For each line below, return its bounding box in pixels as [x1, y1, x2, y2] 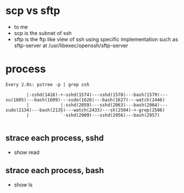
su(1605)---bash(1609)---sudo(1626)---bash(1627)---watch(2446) [5, 97, 165, 103]
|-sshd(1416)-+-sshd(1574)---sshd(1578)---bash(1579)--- [26, 92, 168, 97]
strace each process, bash [5, 166, 105, 176]
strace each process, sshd [5, 133, 104, 143]
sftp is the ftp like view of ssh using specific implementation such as [13, 36, 179, 43]
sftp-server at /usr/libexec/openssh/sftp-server [13, 42, 129, 49]
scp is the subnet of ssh [13, 29, 72, 36]
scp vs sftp [5, 4, 61, 17]
